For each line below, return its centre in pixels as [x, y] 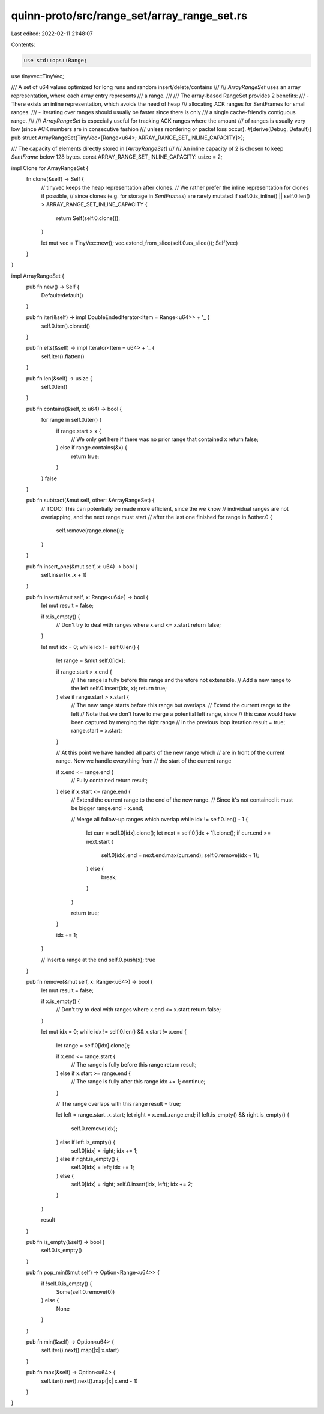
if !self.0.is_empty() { [67, 1284]
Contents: [23, 44]
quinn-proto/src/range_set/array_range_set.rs [129, 16]
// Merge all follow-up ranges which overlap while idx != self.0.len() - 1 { [160, 819]
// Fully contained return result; [109, 781]
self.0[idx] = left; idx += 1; [103, 1167]
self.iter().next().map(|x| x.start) [80, 1350]
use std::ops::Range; [55, 60]
